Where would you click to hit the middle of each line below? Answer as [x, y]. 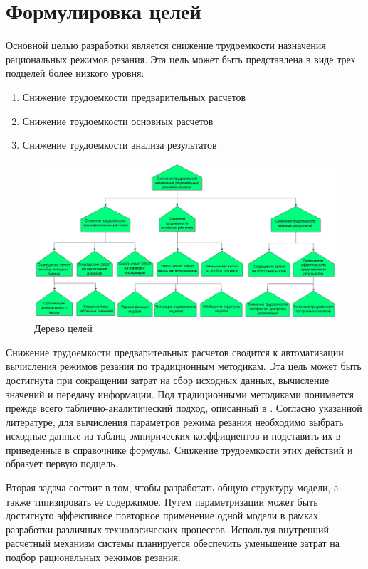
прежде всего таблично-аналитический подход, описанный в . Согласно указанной [184, 408]
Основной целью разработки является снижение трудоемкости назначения [166, 45]
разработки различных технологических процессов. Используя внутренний [167, 529]
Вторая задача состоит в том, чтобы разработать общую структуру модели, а [172, 488]
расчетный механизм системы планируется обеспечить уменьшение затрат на [173, 543]
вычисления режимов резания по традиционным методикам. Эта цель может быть [184, 366]
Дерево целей [63, 328]
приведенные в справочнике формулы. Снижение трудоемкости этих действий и [179, 449]
